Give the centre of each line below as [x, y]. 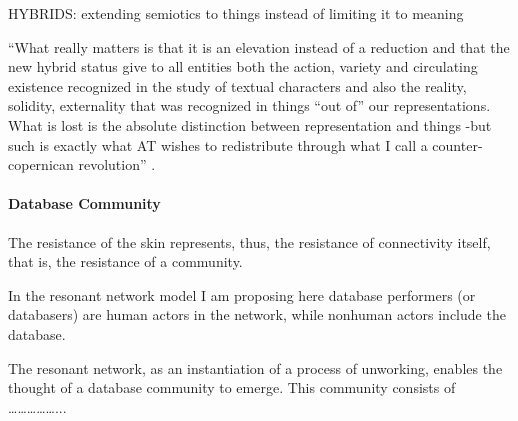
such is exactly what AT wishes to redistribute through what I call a [218, 144]
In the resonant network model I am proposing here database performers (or [242, 294]
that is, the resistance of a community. [125, 261]
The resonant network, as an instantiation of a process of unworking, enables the [255, 367]
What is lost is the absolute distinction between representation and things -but [250, 124]
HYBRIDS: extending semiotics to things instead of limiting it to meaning [236, 13]
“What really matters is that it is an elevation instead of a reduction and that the [259, 46]
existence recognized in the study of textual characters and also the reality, [237, 85]
